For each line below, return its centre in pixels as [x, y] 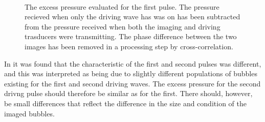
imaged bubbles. [29, 113]
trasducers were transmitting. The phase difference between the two [131, 36]
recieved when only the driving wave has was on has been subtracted [132, 17]
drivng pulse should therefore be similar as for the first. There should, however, [128, 93]
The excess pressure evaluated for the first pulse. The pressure [122, 6]
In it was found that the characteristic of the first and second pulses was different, [133, 63]
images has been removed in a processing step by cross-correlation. [129, 46]
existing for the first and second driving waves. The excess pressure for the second [132, 83]
